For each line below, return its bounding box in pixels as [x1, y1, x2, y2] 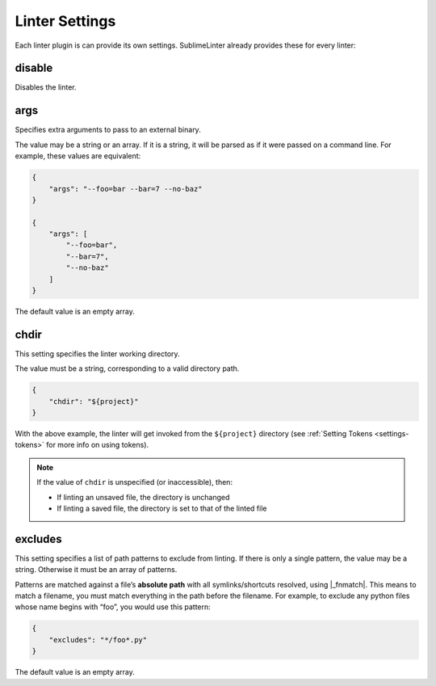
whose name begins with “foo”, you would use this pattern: [15, 602, 212, 612]
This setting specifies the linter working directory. [15, 348, 181, 359]
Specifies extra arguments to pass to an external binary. [15, 125, 201, 135]
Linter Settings [15, 12, 116, 30]
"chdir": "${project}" [48, 397, 139, 406]
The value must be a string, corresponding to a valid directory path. [15, 364, 240, 373]
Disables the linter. [15, 82, 77, 92]
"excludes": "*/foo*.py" [48, 635, 148, 644]
